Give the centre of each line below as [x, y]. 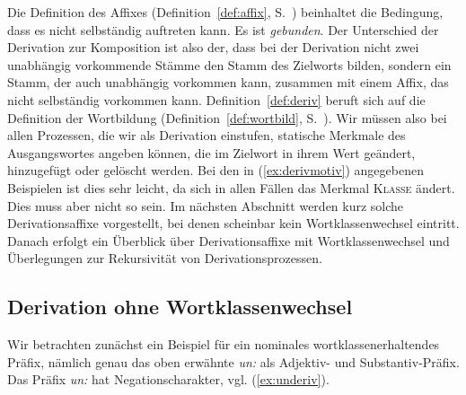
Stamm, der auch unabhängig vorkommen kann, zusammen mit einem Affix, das [228, 82]
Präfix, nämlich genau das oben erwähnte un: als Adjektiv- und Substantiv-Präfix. [233, 361]
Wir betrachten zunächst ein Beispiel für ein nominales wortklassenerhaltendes [224, 344]
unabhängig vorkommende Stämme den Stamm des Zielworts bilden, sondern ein [229, 64]
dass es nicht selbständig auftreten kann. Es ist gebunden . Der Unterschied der [223, 29]
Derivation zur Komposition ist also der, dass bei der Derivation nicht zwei [213, 47]
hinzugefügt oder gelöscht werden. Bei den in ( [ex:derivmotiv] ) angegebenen [215, 170]
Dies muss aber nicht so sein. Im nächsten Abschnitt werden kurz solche [206, 205]
